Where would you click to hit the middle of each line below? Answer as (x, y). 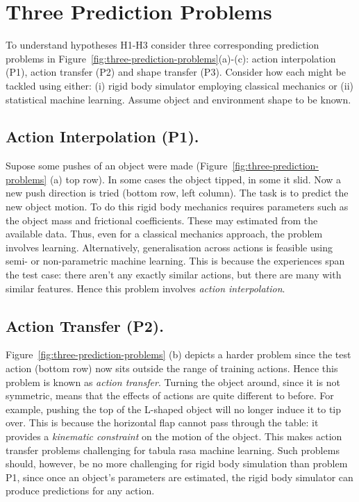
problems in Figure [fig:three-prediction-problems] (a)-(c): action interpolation (171, 58)
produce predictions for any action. (80, 491)
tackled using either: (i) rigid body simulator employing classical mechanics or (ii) (180, 85)
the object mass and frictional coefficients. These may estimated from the (162, 220)
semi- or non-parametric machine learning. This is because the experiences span (175, 261)
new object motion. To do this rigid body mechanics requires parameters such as (177, 207)
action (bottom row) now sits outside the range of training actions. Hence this (172, 368)
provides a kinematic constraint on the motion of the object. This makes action (174, 436)
